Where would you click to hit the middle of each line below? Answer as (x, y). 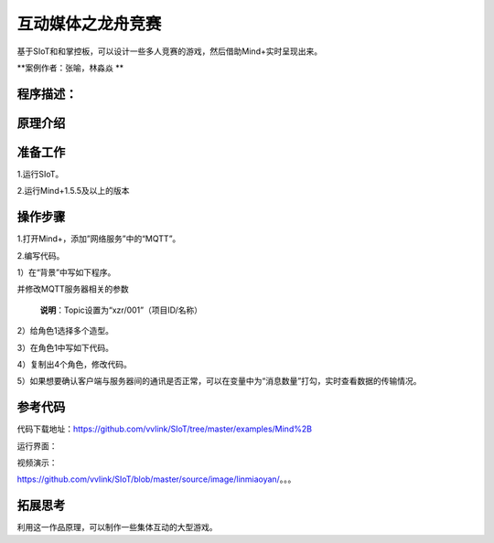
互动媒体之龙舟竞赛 (89, 24)
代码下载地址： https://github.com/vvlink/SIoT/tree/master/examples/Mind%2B (165, 429)
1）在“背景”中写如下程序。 (66, 272)
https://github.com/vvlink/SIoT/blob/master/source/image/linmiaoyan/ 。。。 (156, 479)
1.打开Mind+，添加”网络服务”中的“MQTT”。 (99, 239)
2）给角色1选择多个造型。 (65, 331)
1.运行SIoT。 (40, 174)
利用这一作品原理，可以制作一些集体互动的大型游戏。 (117, 527)
